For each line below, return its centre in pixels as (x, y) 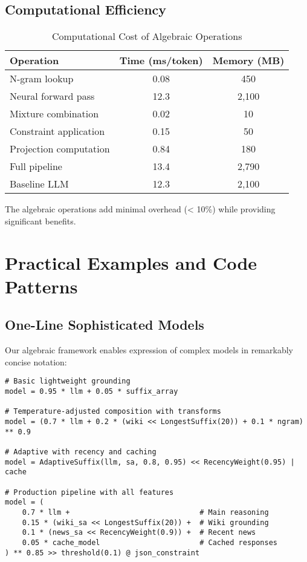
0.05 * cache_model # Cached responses (150, 542)
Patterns (41, 286)
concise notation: (36, 361)
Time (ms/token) (161, 60)
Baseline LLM (39, 184)
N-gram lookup (42, 79)
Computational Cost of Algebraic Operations (147, 36)
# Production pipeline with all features (89, 492)
